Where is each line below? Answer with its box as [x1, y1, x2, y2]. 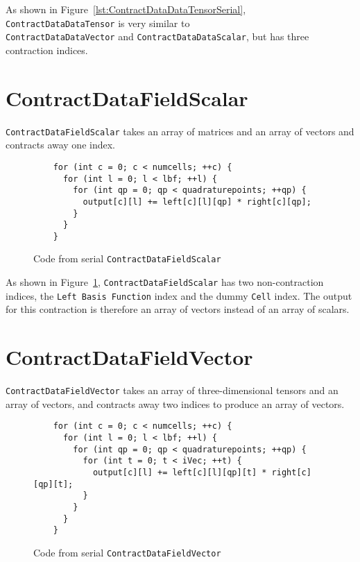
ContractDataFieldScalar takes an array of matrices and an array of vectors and [6, 124, 354, 138]
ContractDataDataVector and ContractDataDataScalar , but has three [6, 29, 309, 44]
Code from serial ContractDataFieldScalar [33, 251, 221, 266]
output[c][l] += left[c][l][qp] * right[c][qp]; [83, 196, 311, 207]
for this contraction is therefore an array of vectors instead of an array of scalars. [6, 302, 350, 316]
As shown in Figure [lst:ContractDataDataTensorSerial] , [6, 2, 246, 16]
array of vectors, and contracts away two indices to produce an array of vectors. [6, 396, 345, 411]
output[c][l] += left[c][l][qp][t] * [92, 468, 267, 478]
